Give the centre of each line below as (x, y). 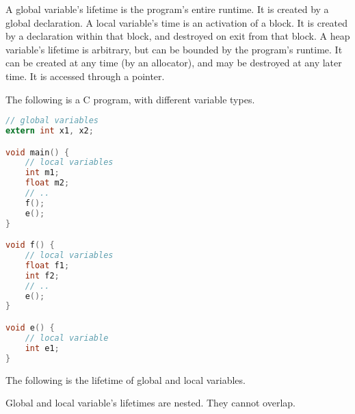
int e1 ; (42, 348)
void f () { (30, 245)
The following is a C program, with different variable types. (130, 99)
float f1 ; (47, 265)
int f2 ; (42, 275)
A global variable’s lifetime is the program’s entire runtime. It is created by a (167, 9)
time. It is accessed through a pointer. (85, 76)
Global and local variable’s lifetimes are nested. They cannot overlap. (150, 403)
